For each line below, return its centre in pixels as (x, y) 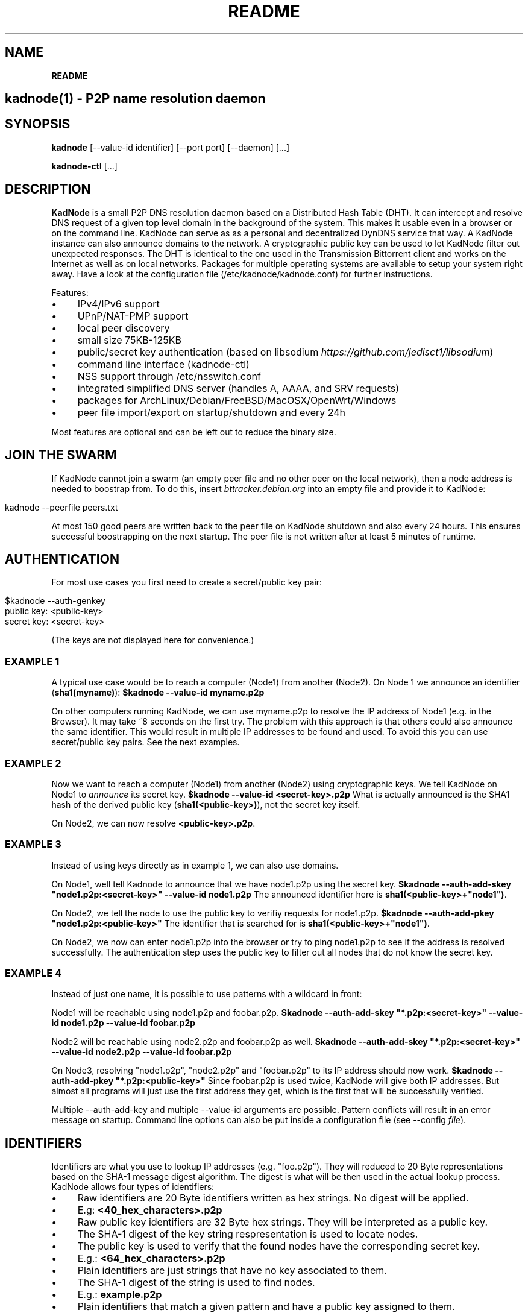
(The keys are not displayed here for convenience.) (153, 640)
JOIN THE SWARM (61, 455)
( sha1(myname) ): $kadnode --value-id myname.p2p (158, 693)
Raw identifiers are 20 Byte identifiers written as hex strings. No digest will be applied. (273, 1198)
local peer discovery (124, 328)
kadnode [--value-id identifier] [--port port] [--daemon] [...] (171, 147)
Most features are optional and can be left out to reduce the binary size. (194, 432)
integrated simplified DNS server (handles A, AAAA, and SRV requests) (238, 388)
